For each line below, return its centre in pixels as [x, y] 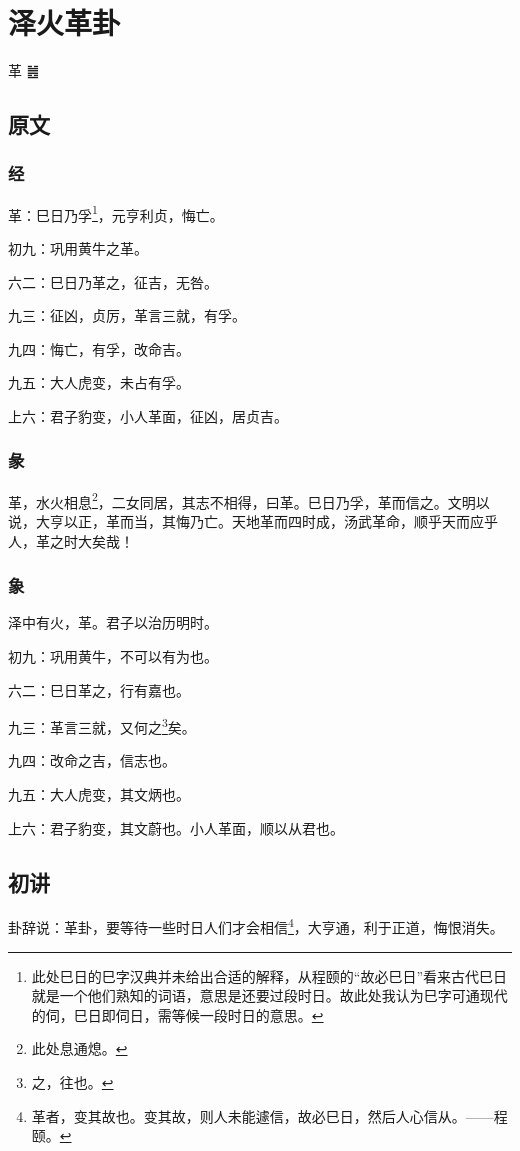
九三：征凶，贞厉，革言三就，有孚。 [127, 315]
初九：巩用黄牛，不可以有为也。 [113, 656]
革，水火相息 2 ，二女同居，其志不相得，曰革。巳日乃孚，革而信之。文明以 [249, 500]
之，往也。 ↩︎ [72, 1082]
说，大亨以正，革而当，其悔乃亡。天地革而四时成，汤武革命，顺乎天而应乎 [253, 521]
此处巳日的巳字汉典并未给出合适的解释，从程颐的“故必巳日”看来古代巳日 [269, 975]
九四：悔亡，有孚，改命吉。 [99, 348]
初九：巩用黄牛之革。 [78, 247]
